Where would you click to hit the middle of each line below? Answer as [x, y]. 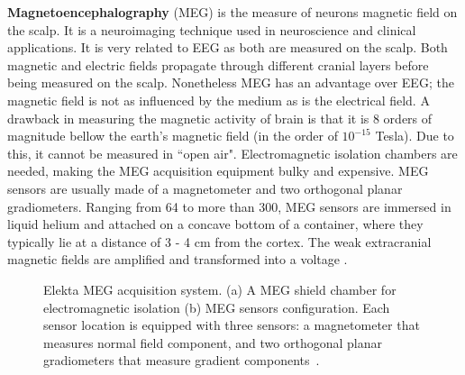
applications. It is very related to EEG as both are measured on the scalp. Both [228, 47]
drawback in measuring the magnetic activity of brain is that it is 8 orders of [220, 118]
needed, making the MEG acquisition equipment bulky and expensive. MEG [218, 171]
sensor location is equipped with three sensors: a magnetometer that [232, 325]
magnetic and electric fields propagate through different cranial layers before [218, 64]
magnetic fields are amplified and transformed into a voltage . [178, 259]
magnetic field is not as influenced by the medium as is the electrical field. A [219, 100]
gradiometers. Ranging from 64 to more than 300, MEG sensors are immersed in [229, 206]
